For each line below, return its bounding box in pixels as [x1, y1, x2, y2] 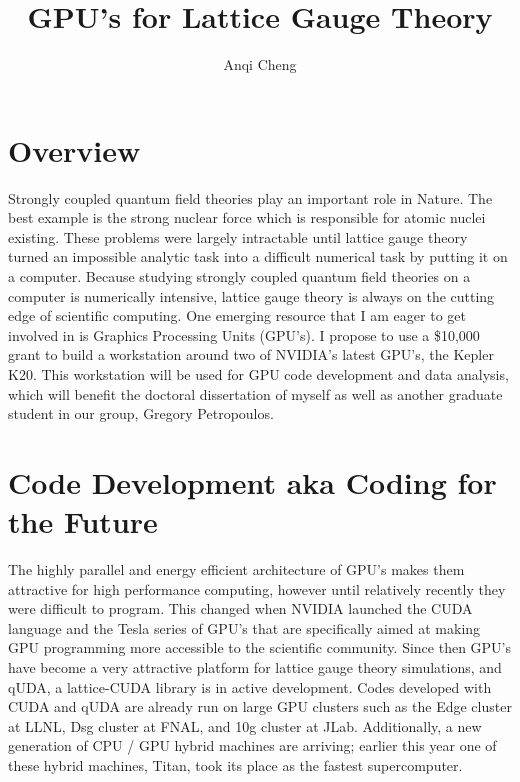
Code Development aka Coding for [8, 461, 497, 502]
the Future [8, 501, 158, 542]
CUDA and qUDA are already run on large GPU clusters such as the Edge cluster [8, 696, 512, 717]
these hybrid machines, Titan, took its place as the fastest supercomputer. [8, 755, 463, 776]
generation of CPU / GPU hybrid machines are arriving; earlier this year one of [8, 735, 497, 756]
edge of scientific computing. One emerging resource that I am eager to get [8, 305, 466, 326]
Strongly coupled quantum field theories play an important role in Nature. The [8, 187, 493, 208]
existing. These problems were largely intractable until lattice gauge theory [8, 226, 468, 247]
